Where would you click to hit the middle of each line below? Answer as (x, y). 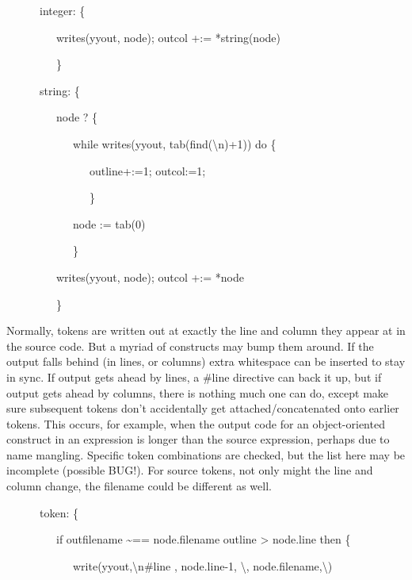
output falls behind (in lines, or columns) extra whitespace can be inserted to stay (206, 361)
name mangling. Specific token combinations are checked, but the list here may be (206, 454)
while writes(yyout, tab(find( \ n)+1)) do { (174, 143)
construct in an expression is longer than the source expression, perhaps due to (198, 439)
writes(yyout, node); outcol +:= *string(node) (168, 37)
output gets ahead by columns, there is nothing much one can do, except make (198, 392)
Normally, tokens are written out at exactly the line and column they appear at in (206, 330)
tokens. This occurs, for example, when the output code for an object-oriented (196, 423)
